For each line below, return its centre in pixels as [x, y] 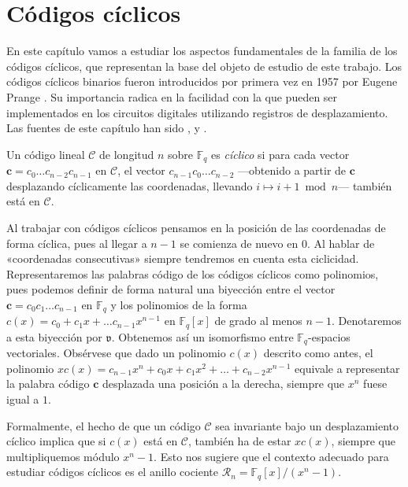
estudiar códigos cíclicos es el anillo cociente [113, 472]
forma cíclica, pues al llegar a [77, 243]
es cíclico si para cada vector [280, 154]
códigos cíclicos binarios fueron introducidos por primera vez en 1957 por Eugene [202, 81]
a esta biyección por [54, 336]
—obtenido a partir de [292, 170]
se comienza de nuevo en [239, 243]
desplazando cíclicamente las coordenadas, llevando [130, 185]
